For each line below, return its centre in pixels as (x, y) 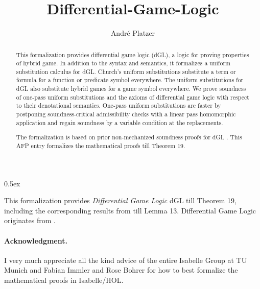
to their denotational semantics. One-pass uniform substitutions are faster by (119, 105)
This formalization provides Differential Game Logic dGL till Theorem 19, (120, 200)
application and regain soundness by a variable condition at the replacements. (120, 122)
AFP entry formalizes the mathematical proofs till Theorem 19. (101, 145)
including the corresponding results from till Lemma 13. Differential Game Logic (130, 210)
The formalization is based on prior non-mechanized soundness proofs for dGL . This (129, 137)
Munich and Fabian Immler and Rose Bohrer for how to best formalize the (121, 270)
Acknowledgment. (36, 240)
